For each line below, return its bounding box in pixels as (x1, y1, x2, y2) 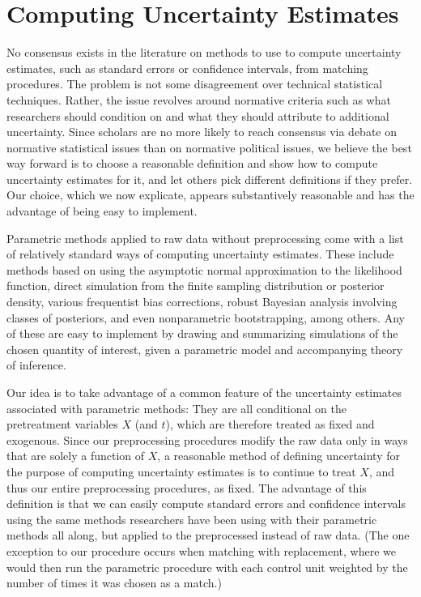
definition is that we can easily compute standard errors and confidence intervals (6, 495, 406, 512)
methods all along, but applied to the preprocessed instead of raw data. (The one (6, 527, 410, 544)
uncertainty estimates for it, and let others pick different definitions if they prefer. (6, 170, 413, 187)
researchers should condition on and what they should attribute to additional (6, 107, 389, 124)
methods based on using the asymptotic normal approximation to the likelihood (6, 261, 402, 278)
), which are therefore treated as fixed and (165, 416, 375, 433)
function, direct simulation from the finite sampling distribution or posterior (6, 277, 385, 294)
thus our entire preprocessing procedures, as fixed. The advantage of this (6, 479, 367, 496)
